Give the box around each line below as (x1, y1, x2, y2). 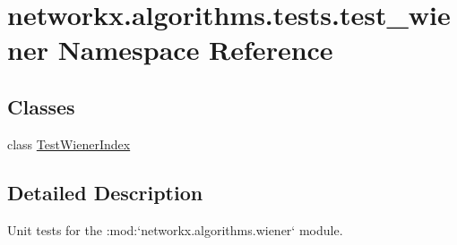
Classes (7, 92, 75, 120)
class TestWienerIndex (7, 134, 131, 153)
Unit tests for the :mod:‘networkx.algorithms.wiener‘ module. (7, 220, 343, 239)
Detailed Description (7, 178, 203, 206)
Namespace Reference (57, 31, 333, 68)
